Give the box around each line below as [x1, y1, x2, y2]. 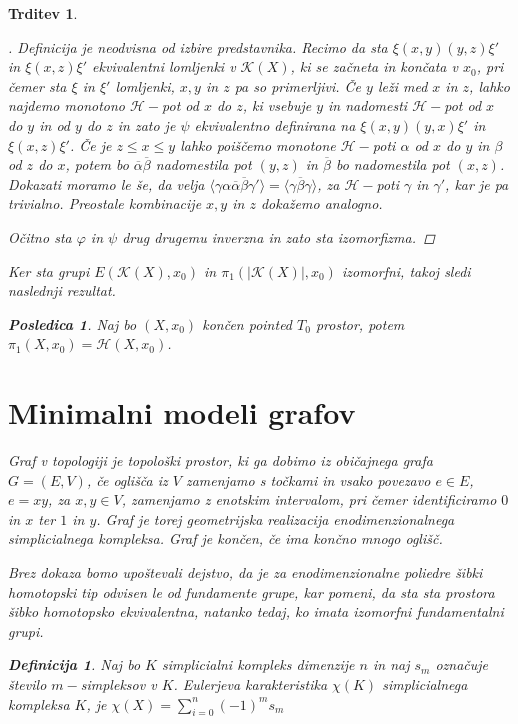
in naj [372, 654, 410, 675]
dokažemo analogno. [260, 193, 383, 214]
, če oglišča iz [86, 469, 168, 490]
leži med [377, 75, 428, 96]
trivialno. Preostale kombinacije [8, 193, 202, 214]
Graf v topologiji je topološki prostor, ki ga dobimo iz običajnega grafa [8, 450, 433, 471]
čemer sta [8, 75, 67, 96]
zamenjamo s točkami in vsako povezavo [185, 469, 431, 490]
